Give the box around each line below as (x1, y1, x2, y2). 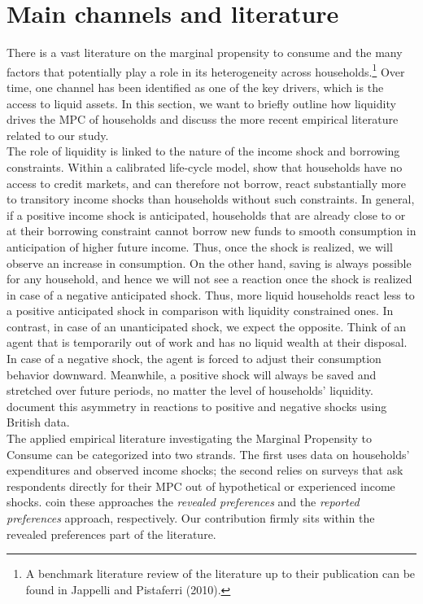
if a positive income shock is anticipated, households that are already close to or (7, 206, 406, 223)
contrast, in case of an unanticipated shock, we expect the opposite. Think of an (7, 317, 407, 335)
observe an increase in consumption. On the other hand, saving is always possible (7, 254, 412, 271)
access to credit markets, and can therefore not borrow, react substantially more (7, 174, 407, 191)
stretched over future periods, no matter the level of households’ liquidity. (7, 382, 373, 399)
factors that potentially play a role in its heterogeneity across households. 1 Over (7, 60, 405, 80)
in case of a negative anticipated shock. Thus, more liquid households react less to (7, 286, 415, 303)
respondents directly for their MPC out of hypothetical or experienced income (7, 477, 395, 494)
